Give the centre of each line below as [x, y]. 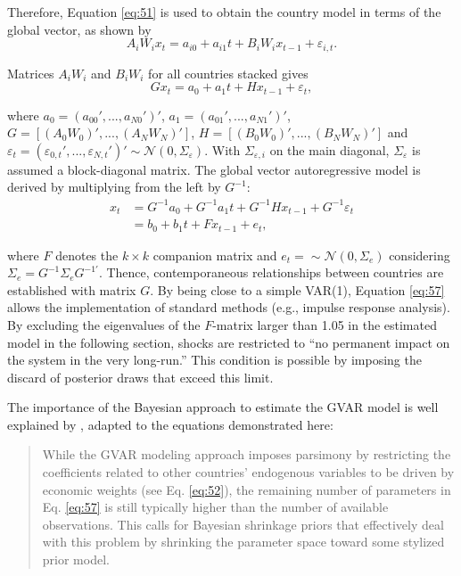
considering [420, 255]
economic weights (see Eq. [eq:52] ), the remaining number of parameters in [247, 489]
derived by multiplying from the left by [114, 187]
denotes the [87, 255]
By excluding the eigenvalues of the [104, 324]
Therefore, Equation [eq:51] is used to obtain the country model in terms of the [224, 12]
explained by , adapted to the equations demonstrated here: [170, 424]
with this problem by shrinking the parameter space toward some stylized [243, 542]
